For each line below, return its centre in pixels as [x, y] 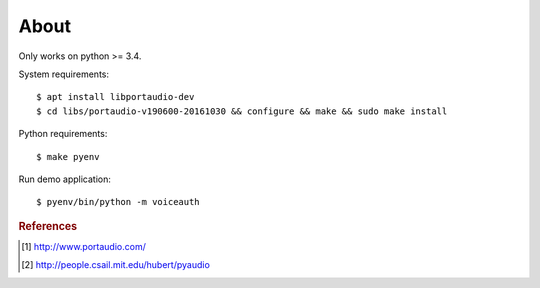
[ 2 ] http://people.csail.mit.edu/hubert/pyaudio [115, 265]
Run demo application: [65, 179]
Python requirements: [63, 134]
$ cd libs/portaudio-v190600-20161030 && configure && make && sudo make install [242, 111]
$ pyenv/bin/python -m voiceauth [118, 202]
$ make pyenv [68, 156]
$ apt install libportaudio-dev [115, 97]
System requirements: [64, 74]
